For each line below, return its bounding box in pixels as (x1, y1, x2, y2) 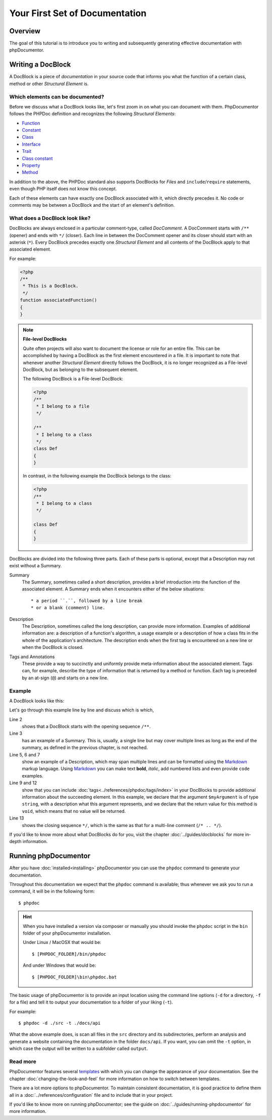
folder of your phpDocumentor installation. (23, 930, 111, 936)
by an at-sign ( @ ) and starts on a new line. (22, 675, 108, 681)
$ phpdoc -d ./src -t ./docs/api (18, 1020, 101, 1026)
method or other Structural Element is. (9, 81, 89, 87)
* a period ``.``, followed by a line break (31, 598, 143, 604)
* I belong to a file (36, 403, 90, 409)
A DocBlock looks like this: (9, 697, 64, 703)
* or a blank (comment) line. (31, 605, 106, 611)
